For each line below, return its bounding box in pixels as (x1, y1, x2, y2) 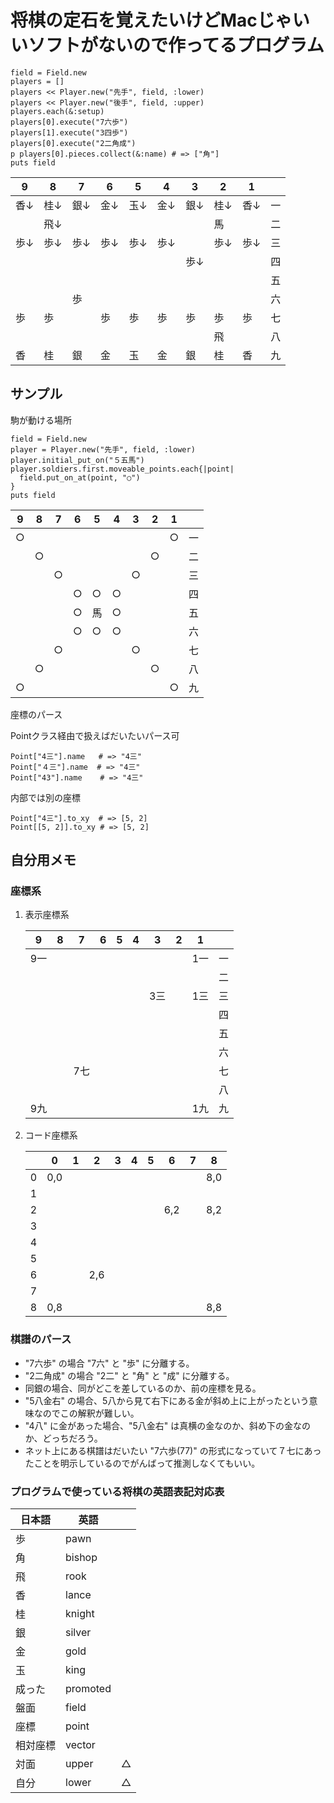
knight (65, 1607, 95, 1621)
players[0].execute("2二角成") (10, 138, 137, 148)
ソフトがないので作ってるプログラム (28, 34, 325, 57)
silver (65, 1626, 92, 1640)
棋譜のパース (10, 1332, 72, 1346)
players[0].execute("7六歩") (10, 117, 129, 127)
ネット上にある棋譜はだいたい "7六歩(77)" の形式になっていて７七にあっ (24, 1444, 322, 1456)
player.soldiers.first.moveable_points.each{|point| (10, 464, 235, 474)
